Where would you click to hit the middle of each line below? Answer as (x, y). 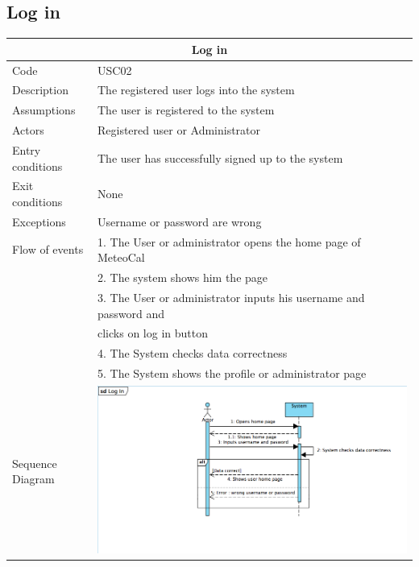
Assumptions (44, 110)
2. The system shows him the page (183, 277)
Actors (28, 130)
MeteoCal (121, 257)
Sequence (35, 463)
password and (131, 313)
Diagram (33, 479)
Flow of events (48, 249)
